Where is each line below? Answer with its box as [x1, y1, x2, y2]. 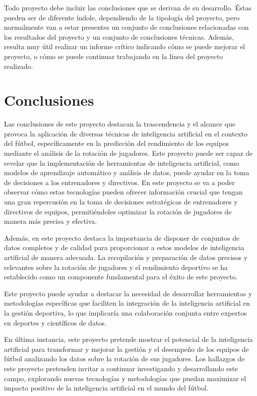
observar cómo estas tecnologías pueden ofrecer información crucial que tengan [4, 187, 243, 197]
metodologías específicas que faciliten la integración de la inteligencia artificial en [4, 298, 250, 308]
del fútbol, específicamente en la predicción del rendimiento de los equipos [4, 138, 229, 148]
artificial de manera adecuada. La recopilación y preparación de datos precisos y [4, 252, 248, 262]
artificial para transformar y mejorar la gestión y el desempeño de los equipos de [4, 343, 249, 354]
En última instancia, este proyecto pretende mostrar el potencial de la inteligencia [4, 334, 253, 344]
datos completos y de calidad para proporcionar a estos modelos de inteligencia [4, 242, 245, 253]
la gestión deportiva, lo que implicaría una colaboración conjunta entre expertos [4, 307, 247, 318]
